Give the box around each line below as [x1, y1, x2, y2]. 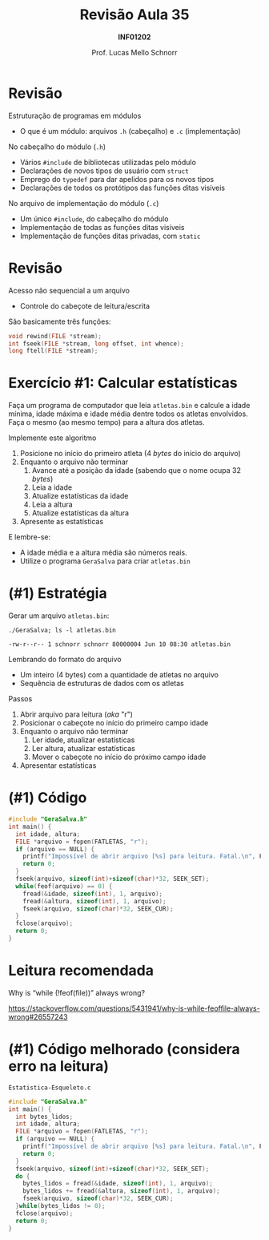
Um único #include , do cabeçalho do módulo [19, 214, 169, 224]
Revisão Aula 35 [79, 6, 190, 24]
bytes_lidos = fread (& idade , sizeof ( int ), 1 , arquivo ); [22, 1180, 214, 1188]
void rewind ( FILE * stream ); [8, 332, 102, 340]
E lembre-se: [8, 532, 50, 542]
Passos [8, 694, 33, 704]
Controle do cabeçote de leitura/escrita [19, 301, 151, 310]
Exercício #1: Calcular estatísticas [8, 374, 238, 392]
